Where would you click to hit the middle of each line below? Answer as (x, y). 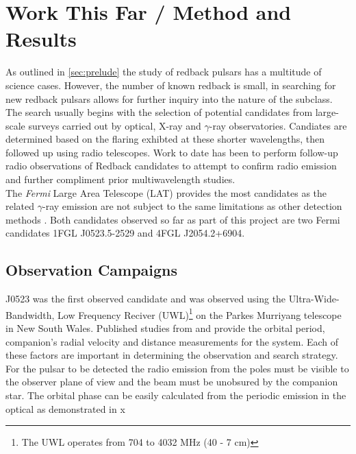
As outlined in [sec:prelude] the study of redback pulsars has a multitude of (164, 72)
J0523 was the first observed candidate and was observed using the (146, 299)
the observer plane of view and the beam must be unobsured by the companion (172, 382)
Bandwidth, (30, 314)
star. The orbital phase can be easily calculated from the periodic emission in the (176, 395)
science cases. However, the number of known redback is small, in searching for (171, 85)
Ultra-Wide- (314, 299)
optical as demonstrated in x (65, 408)
